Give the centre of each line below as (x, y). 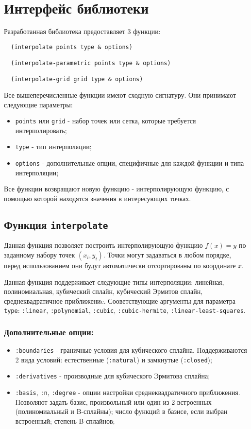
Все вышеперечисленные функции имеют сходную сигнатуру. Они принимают (120, 95)
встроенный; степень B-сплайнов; (65, 420)
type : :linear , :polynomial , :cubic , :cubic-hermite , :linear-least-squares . (125, 310)
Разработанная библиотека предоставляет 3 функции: (82, 31)
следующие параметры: (38, 104)
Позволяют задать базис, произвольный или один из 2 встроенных (113, 402)
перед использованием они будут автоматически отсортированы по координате (120, 265)
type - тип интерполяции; (53, 146)
